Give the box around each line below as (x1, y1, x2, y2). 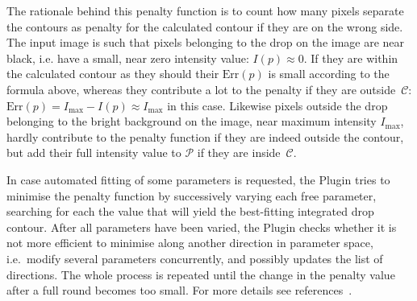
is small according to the (268, 65, 390, 82)
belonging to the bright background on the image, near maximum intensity (6, 113, 377, 130)
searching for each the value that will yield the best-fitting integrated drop (6, 203, 374, 220)
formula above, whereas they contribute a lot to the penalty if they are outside (6, 80, 396, 97)
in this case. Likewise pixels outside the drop (167, 97, 388, 113)
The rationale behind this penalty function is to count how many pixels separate (6, 2, 404, 19)
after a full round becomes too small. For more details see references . (6, 282, 352, 299)
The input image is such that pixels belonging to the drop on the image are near (6, 34, 405, 51)
